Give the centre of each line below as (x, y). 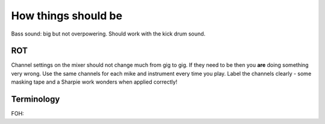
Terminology (36, 99)
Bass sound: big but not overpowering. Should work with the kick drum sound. (108, 34)
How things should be (67, 16)
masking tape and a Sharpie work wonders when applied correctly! (94, 82)
